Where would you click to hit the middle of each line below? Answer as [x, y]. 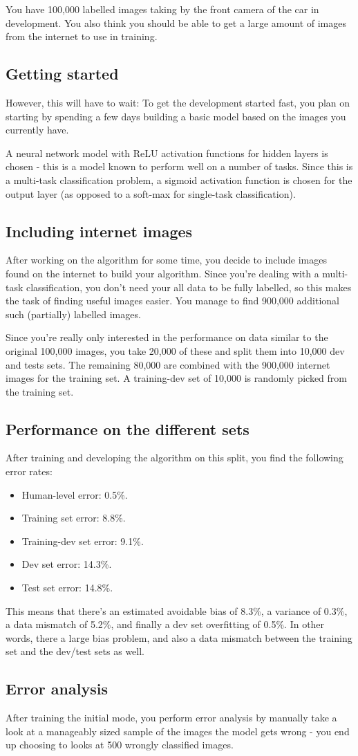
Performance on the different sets [128, 428]
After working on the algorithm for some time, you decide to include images [167, 260]
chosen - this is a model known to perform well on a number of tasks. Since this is [179, 166]
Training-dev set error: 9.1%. [83, 541]
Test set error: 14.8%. [67, 588]
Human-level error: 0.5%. [75, 494]
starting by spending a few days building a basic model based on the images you [176, 116]
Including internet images [99, 231]
